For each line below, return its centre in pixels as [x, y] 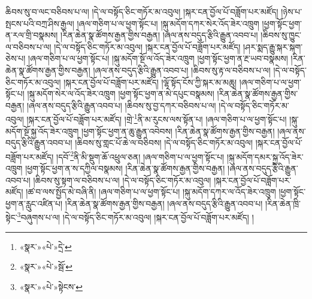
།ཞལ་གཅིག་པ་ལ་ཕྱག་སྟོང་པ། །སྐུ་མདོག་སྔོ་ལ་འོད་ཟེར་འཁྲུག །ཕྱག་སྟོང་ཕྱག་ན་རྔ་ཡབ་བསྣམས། [158, 58]
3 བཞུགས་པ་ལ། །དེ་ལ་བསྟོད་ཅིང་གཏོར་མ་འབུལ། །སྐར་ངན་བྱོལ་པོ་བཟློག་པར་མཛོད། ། [135, 216]
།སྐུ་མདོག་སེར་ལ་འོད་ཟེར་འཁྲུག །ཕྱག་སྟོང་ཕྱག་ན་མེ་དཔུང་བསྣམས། [121, 94]
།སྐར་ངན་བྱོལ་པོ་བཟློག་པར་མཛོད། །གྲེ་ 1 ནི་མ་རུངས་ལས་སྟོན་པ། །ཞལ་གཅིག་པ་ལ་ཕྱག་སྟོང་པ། [157, 118]
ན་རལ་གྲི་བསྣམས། [32, 35]
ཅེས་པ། [16, 58]
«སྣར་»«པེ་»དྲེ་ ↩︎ [46, 246]
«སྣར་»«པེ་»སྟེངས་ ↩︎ [51, 286]
